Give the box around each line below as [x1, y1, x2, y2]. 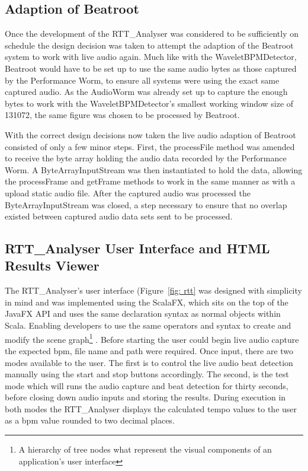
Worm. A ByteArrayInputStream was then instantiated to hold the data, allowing [5, 163, 303, 176]
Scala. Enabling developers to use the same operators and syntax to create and [5, 319, 291, 332]
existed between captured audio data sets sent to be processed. [5, 210, 233, 222]
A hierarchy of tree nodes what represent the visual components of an [18, 443, 272, 456]
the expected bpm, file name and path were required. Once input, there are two [5, 344, 294, 357]
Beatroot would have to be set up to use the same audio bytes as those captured [5, 62, 297, 74]
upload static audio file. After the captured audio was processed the [5, 186, 251, 199]
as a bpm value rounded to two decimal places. [5, 414, 175, 427]
